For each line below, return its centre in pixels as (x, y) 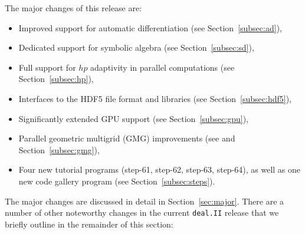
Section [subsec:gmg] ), (59, 149)
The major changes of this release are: (73, 8)
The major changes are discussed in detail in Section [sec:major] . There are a (145, 201)
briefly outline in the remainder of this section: (89, 224)
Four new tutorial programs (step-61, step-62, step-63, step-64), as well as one (160, 169)
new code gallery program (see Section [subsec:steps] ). (117, 181)
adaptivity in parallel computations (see (163, 67)
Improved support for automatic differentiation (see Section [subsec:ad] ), (150, 27)
